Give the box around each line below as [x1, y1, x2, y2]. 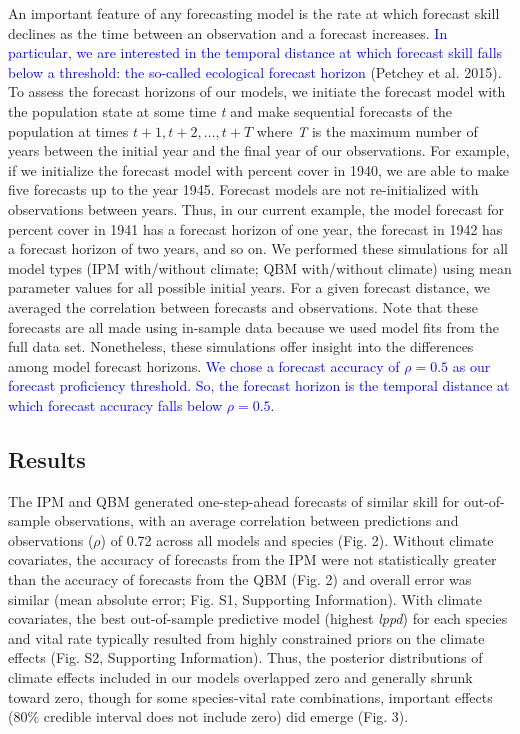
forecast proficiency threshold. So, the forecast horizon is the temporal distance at [8, 375, 510, 396]
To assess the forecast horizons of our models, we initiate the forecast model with [8, 81, 506, 102]
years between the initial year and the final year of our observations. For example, [8, 140, 510, 161]
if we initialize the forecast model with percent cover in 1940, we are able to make [8, 159, 510, 180]
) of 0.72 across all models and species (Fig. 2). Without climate [100, 529, 494, 550]
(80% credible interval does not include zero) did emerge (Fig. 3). [8, 706, 409, 727]
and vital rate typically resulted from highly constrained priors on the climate [8, 627, 485, 648]
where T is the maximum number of [256, 120, 478, 141]
